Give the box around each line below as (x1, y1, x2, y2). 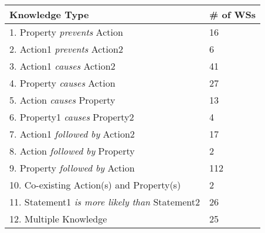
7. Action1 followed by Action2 (9, 127, 135, 141)
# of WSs (209, 8, 256, 21)
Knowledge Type (9, 8, 89, 21)
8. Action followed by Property (9, 144, 135, 157)
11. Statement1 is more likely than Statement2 (9, 195, 201, 208)
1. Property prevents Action (9, 25, 123, 39)
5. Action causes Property (9, 93, 115, 107)
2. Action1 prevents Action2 (9, 42, 123, 56)
